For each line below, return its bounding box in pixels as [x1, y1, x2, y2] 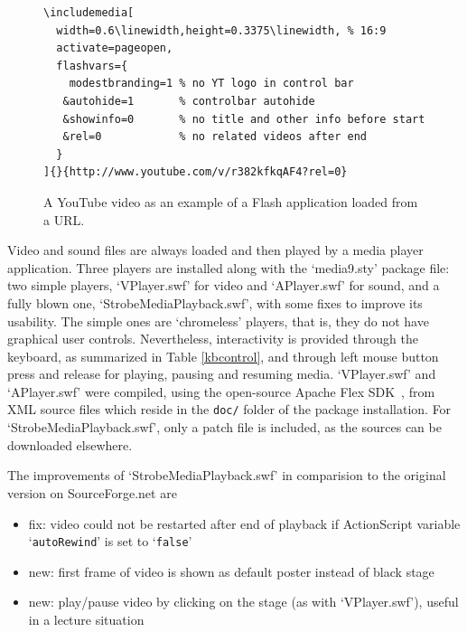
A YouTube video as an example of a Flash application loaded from [43, 192, 418, 211]
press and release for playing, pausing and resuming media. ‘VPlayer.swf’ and [7, 364, 436, 383]
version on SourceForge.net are [7, 483, 177, 502]
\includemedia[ [43, 6, 135, 19]
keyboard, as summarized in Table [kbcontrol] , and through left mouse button [7, 346, 439, 365]
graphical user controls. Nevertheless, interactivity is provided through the [7, 329, 418, 348]
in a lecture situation [28, 609, 145, 628]
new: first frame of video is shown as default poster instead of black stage [28, 561, 434, 580]
